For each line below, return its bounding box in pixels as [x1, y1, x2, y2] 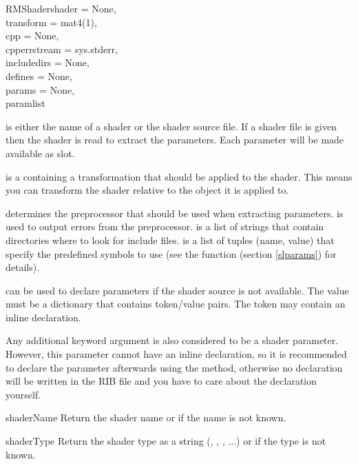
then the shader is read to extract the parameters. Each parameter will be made [6, 132, 344, 147]
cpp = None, [6, 28, 59, 43]
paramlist [6, 96, 45, 110]
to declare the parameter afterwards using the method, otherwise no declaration [6, 360, 343, 374]
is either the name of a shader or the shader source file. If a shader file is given [6, 119, 337, 133]
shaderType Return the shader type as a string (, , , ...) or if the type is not [6, 434, 326, 448]
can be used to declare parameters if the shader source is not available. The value [6, 283, 349, 297]
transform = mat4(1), [6, 14, 97, 29]
